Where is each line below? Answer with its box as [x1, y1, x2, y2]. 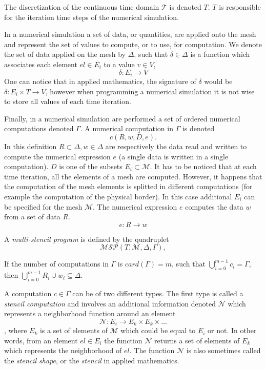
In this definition [4, 140, 57, 151]
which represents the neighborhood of [4, 345, 122, 356]
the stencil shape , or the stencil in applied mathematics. [4, 355, 179, 365]
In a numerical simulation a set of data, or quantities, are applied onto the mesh [4, 29, 256, 39]
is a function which [190, 49, 250, 59]
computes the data [185, 201, 243, 212]
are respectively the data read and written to [105, 140, 247, 151]
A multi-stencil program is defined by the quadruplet [4, 233, 169, 244]
